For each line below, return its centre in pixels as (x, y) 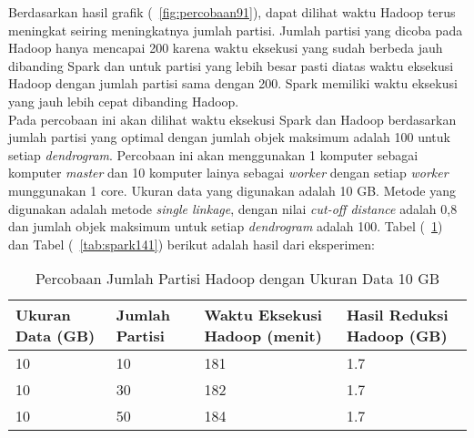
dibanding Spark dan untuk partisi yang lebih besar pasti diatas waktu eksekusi (231, 65)
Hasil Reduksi (397, 315)
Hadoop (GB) (397, 336)
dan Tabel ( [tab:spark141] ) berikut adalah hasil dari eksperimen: (192, 244)
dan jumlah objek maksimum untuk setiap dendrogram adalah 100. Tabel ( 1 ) (226, 226)
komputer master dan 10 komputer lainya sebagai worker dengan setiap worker (228, 173)
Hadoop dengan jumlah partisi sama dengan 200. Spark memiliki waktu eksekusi (233, 83)
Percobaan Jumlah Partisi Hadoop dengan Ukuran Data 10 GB (237, 279)
